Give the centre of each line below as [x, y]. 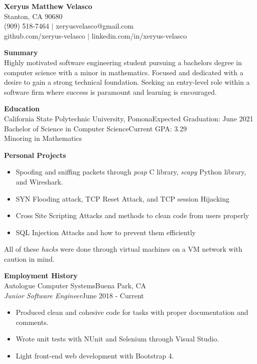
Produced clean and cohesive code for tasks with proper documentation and [132, 312]
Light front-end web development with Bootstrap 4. [95, 356]
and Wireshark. [39, 181]
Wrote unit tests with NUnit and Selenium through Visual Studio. [117, 339]
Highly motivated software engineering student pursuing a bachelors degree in [123, 62]
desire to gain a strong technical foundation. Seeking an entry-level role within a [127, 82]
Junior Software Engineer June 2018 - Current [74, 295]
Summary [21, 52]
